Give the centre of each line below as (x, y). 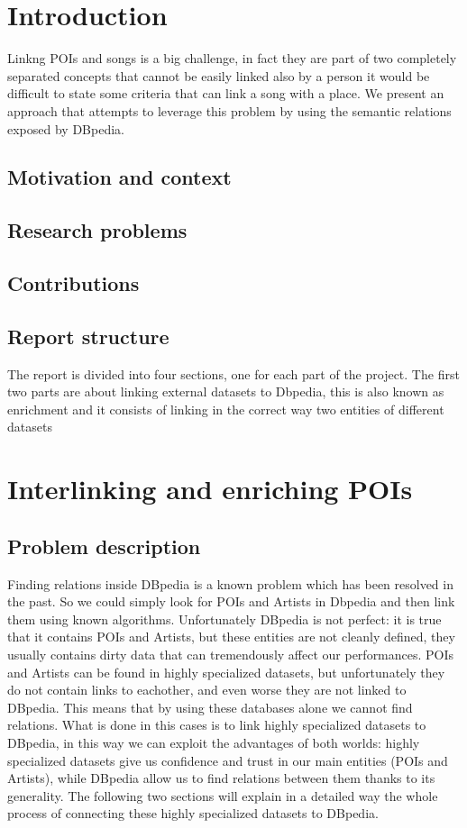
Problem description (104, 546)
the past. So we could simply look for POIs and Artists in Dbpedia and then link (231, 601)
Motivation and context (119, 177)
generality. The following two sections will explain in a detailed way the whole (223, 795)
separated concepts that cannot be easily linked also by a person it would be (219, 75)
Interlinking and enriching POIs (210, 489)
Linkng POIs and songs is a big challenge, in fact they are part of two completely (232, 58)
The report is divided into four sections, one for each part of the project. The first (233, 373)
